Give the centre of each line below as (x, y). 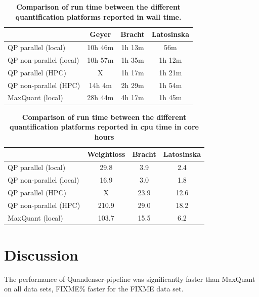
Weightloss (106, 154)
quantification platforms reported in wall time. (98, 16)
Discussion (41, 254)
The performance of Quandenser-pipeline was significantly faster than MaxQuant (130, 279)
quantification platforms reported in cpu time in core (104, 127)
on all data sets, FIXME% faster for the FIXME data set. (94, 289)
